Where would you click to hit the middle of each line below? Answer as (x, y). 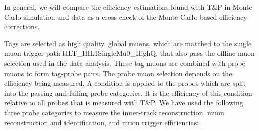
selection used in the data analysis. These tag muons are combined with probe (125, 63)
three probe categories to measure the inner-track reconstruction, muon (114, 112)
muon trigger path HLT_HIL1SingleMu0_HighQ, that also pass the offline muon (129, 53)
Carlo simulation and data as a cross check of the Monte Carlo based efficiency (126, 16)
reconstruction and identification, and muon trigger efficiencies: (102, 122)
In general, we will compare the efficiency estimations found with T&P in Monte (128, 7)
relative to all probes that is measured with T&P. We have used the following (124, 103)
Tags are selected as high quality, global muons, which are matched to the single (128, 43)
